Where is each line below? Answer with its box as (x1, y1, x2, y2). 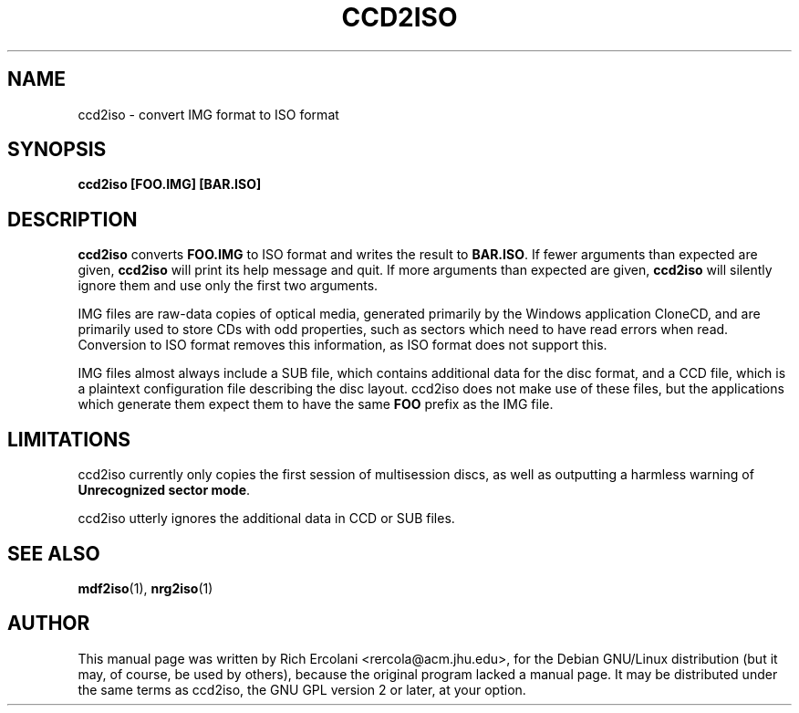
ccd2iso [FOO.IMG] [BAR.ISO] (78, 176, 262, 193)
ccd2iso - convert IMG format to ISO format (78, 106, 339, 122)
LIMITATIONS (7, 427, 131, 451)
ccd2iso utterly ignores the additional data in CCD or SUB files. (78, 510, 455, 527)
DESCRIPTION (7, 207, 138, 231)
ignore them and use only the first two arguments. (78, 278, 379, 294)
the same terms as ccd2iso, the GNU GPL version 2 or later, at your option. (78, 681, 526, 697)
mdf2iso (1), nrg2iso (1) (78, 580, 213, 596)
